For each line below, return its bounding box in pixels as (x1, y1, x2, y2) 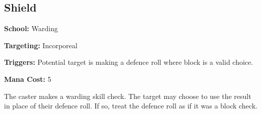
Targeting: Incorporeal (4, 40, 77, 50)
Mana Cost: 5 (4, 73, 51, 84)
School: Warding (4, 23, 58, 34)
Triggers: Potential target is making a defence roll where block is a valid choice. (4, 57, 253, 67)
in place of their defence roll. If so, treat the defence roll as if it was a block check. (4, 100, 257, 111)
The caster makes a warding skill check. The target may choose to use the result (4, 90, 251, 101)
